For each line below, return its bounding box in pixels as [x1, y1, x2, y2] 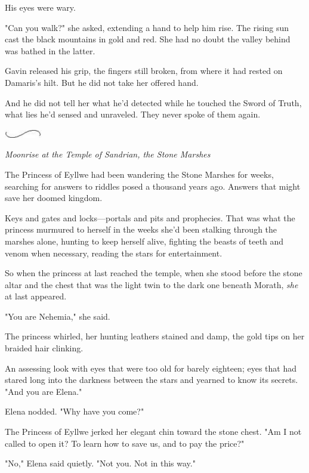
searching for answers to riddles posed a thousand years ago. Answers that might [5, 180, 301, 192]
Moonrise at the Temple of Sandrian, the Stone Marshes [5, 148, 211, 160]
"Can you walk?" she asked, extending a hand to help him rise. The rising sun [5, 21, 289, 33]
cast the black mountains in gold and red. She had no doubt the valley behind [5, 33, 291, 45]
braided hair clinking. [5, 342, 84, 354]
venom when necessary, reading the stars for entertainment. [5, 246, 223, 259]
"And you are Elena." [5, 385, 82, 397]
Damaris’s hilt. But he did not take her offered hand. [5, 76, 199, 88]
